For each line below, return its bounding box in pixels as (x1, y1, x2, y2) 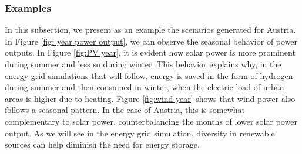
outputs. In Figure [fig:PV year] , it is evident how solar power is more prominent (5, 46, 296, 59)
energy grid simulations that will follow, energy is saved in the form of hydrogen (5, 69, 293, 81)
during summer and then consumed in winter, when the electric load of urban (5, 81, 284, 93)
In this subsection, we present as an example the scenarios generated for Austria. (5, 23, 296, 36)
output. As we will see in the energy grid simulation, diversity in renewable (5, 126, 275, 139)
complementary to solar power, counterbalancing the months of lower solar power (5, 115, 297, 127)
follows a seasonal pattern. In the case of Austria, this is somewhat (5, 104, 245, 116)
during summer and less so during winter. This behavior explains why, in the (5, 58, 281, 70)
